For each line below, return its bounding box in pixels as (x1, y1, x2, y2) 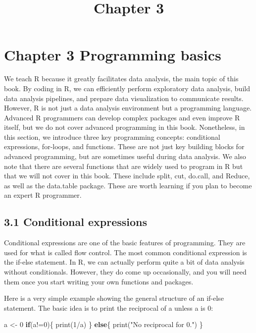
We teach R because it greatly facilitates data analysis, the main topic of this (4, 73, 239, 84)
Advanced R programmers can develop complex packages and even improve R (4, 112, 240, 122)
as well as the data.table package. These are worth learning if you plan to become (4, 180, 252, 190)
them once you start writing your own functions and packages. (4, 276, 194, 286)
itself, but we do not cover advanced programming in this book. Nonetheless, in (4, 122, 245, 132)
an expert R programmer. (4, 190, 82, 200)
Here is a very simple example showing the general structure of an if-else (4, 293, 224, 303)
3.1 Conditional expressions (4, 214, 148, 229)
